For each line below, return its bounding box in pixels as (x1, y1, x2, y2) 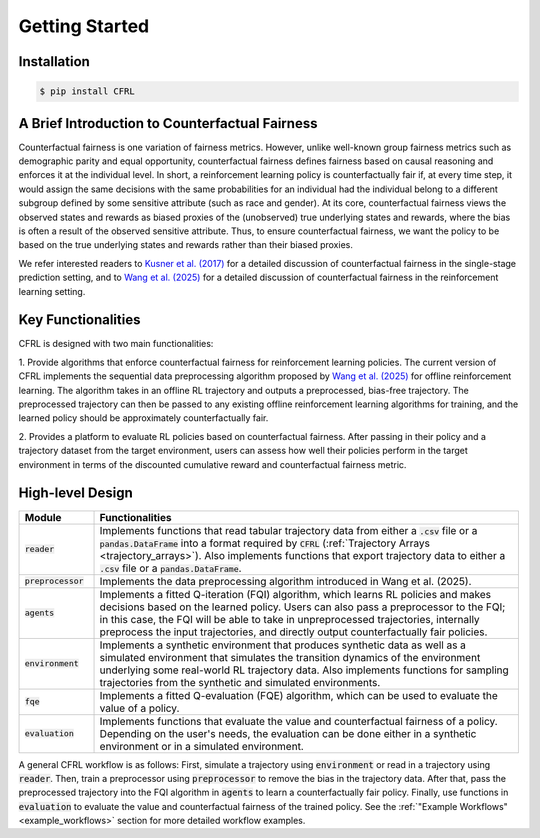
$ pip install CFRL (39, 86, 135, 97)
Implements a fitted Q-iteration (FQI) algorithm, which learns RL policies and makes (99, 587, 492, 601)
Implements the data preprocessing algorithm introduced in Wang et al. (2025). (99, 574, 472, 588)
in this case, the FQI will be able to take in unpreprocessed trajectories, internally (99, 612, 480, 626)
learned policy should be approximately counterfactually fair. (18, 412, 269, 424)
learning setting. (18, 285, 86, 297)
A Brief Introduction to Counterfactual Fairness (18, 115, 318, 132)
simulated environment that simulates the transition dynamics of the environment (99, 650, 481, 664)
